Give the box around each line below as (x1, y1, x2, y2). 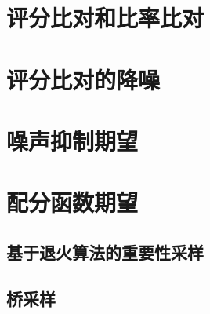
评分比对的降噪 (6, 63, 161, 95)
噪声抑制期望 (6, 124, 139, 156)
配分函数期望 (6, 186, 139, 218)
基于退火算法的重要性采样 (6, 239, 204, 264)
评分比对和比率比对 (6, 2, 205, 34)
